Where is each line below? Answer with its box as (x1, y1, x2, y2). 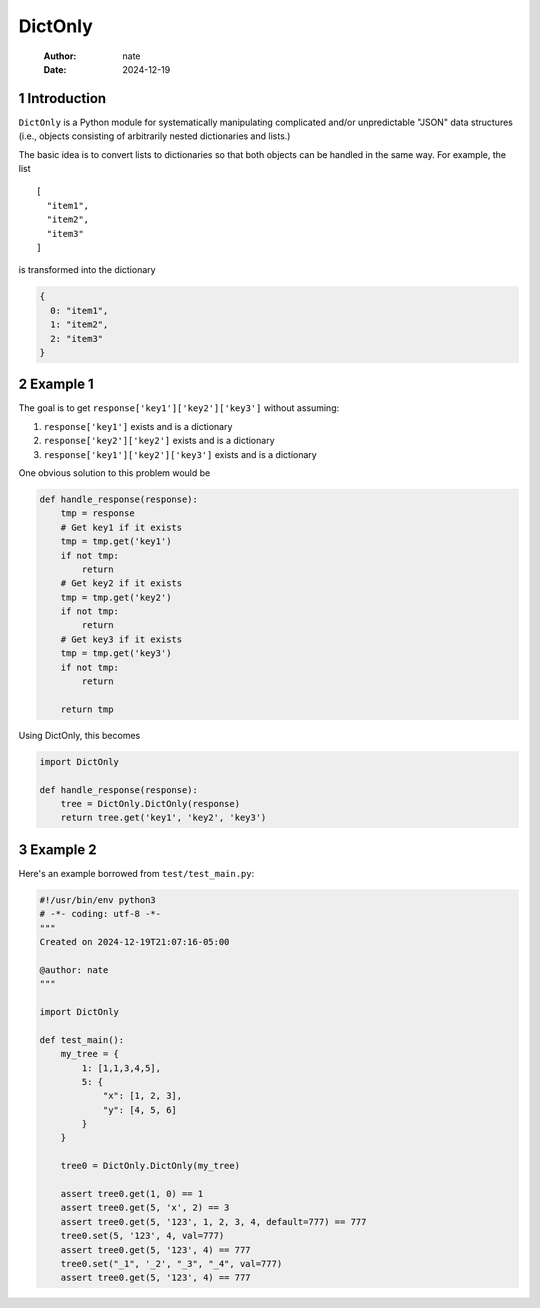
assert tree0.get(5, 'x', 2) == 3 (60, 1202, 230, 1214)
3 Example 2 (18, 841, 97, 858)
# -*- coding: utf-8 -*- (39, 908, 162, 920)
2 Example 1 (18, 376, 94, 393)
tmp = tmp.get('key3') (60, 648, 172, 659)
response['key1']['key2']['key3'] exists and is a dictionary (43, 448, 317, 460)
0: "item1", (50, 305, 109, 316)
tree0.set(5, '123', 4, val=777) (60, 1230, 225, 1242)
